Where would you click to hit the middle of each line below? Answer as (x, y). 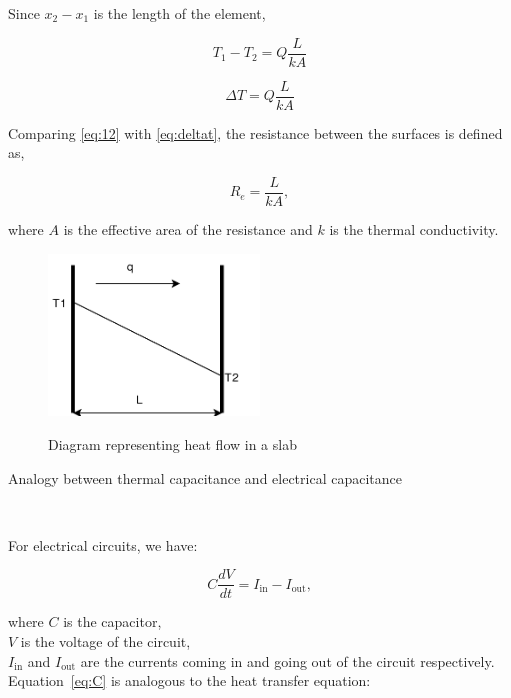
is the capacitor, (112, 621)
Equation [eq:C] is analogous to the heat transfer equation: (189, 680)
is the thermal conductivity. (414, 228)
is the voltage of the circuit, (105, 641)
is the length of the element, (179, 13)
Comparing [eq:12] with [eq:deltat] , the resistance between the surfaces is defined (255, 132)
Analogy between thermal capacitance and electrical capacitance (205, 477)
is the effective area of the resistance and (188, 228)
